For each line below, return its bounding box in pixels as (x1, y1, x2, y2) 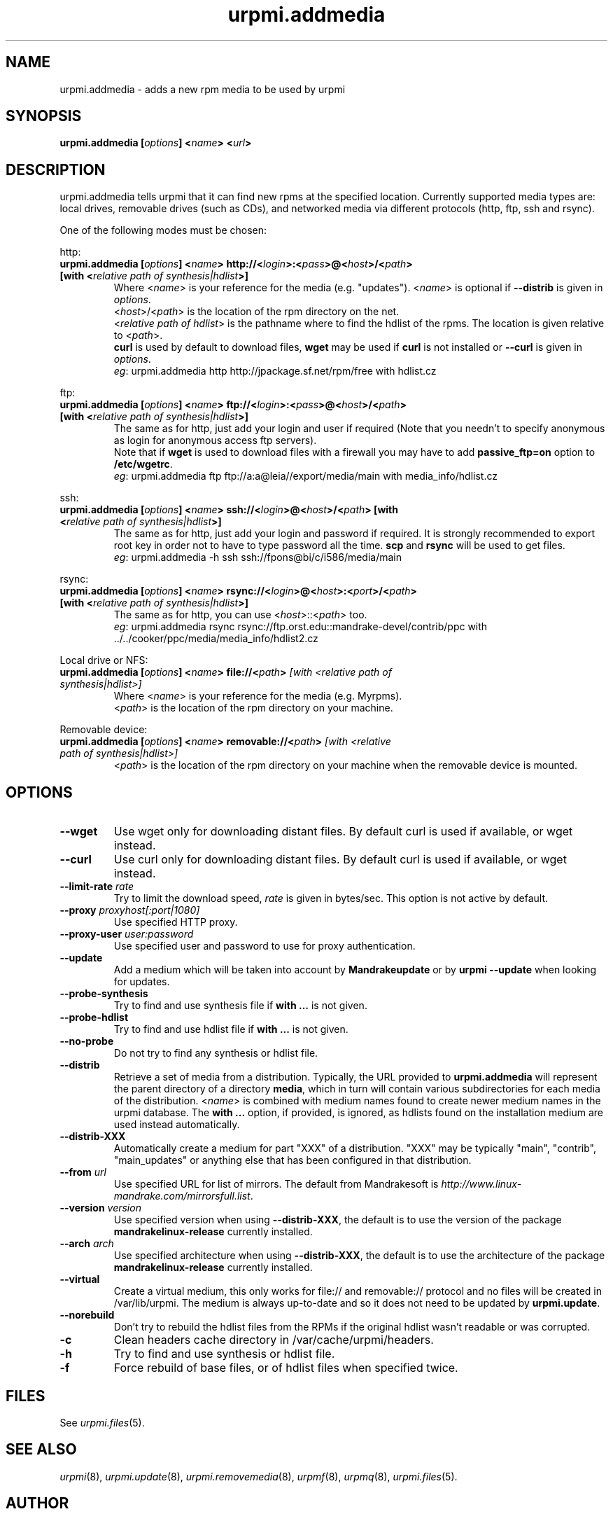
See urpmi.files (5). (59, 1416, 145, 1429)
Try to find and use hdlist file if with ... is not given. (113, 1023, 348, 1036)
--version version (59, 1202, 141, 1214)
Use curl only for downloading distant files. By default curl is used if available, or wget (113, 852, 567, 867)
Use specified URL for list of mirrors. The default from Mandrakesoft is (113, 1178, 439, 1190)
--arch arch (59, 1237, 114, 1250)
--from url (59, 1166, 106, 1179)
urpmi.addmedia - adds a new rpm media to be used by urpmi (59, 83, 346, 95)
